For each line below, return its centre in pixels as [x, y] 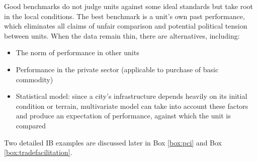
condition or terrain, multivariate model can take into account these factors [132, 106]
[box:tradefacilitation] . [38, 152]
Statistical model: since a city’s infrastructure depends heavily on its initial [132, 96]
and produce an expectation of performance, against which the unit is [123, 116]
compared [31, 125]
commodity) [34, 79]
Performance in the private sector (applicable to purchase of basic [117, 69]
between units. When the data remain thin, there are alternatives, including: [122, 35]
